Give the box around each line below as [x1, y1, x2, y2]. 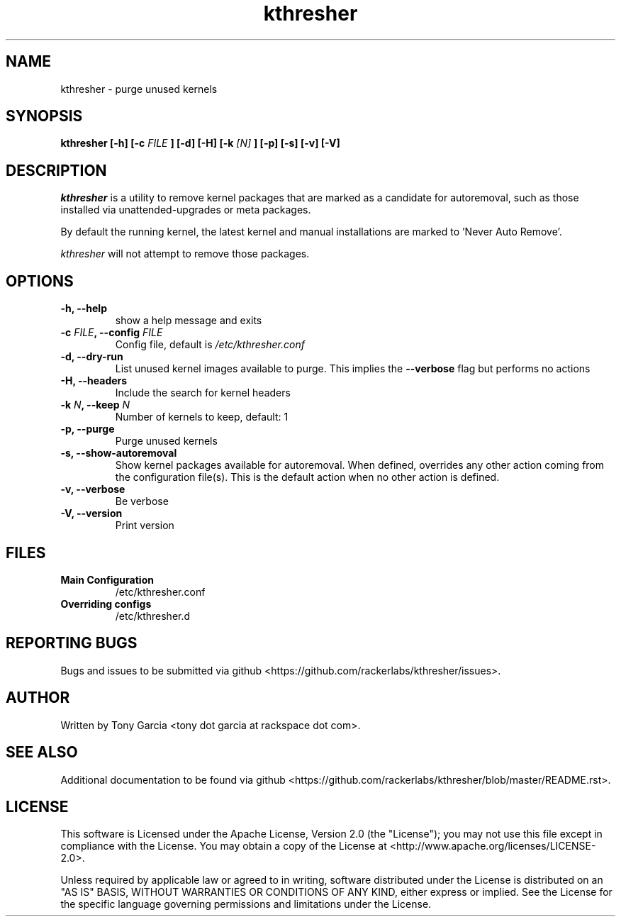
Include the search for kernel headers [115, 387, 291, 399]
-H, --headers [60, 374, 128, 387]
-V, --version [60, 507, 123, 520]
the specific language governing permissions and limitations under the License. [60, 898, 432, 911]
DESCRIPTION [6, 161, 107, 179]
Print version [115, 519, 174, 532]
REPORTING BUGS [6, 634, 138, 652]
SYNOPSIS [6, 107, 83, 126]
